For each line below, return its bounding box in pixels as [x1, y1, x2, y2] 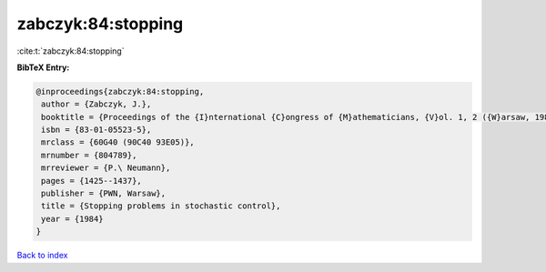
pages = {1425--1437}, [41, 176, 143, 186]
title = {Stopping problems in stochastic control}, [41, 201, 281, 211]
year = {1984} [41, 214, 104, 224]
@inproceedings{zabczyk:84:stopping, [35, 86, 205, 96]
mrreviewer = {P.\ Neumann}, [41, 163, 171, 173]
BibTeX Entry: [16, 62, 70, 73]
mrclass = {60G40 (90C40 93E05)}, [41, 137, 195, 147]
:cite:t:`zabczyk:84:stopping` [16, 45, 125, 56]
